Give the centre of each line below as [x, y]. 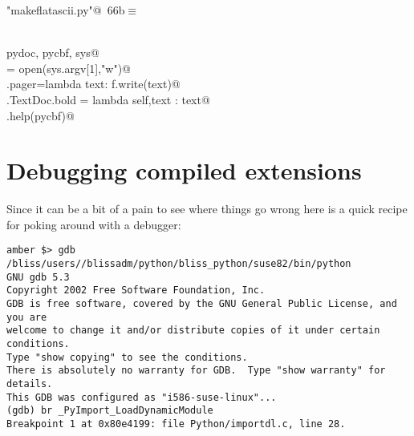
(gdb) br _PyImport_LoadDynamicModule [110, 411]
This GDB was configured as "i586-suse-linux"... [142, 397]
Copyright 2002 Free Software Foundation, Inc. [136, 291]
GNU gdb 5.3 [38, 277]
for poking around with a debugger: [94, 224]
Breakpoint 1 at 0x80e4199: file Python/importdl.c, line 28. [176, 424]
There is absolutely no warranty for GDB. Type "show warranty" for [196, 371]
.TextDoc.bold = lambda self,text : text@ [108, 99]
